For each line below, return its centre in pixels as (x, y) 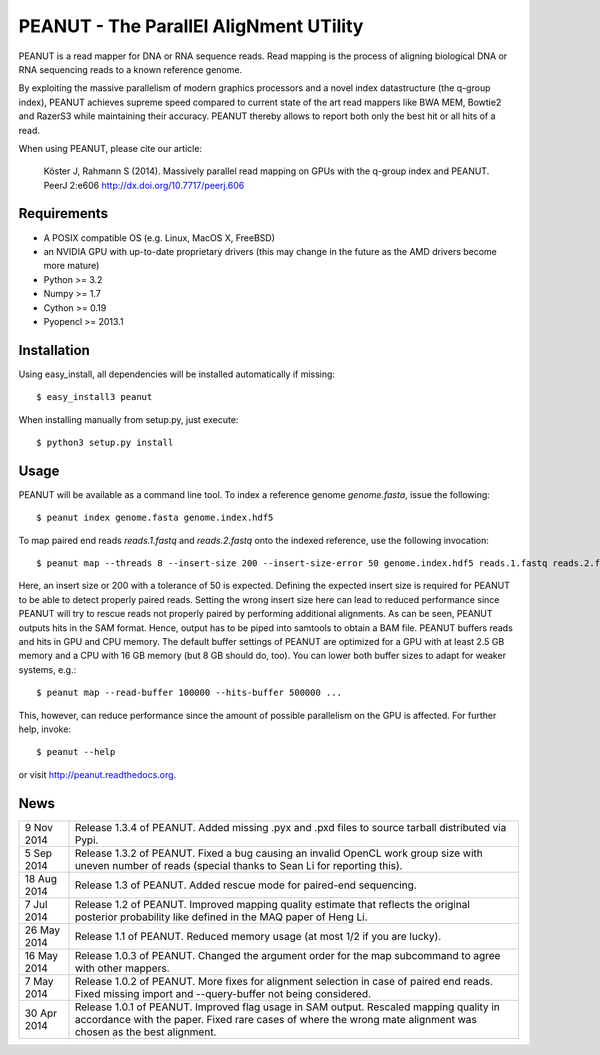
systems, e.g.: (47, 669)
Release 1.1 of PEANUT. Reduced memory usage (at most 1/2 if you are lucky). (258, 936)
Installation (54, 350)
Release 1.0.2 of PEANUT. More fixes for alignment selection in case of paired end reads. (284, 981)
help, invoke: (45, 729)
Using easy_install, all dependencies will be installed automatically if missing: (176, 374)
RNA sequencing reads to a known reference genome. (130, 69)
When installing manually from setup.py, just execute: (128, 419)
